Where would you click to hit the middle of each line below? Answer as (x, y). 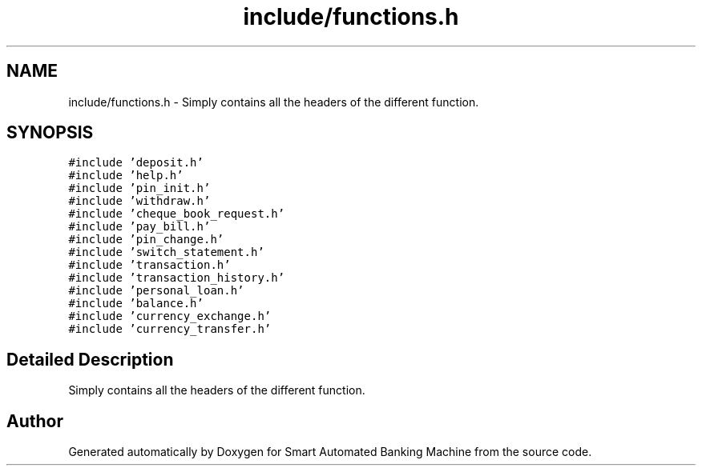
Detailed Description (90, 359)
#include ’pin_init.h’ (139, 188)
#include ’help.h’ (126, 176)
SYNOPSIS (50, 133)
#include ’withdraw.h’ (139, 201)
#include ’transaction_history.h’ (177, 278)
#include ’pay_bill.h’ (139, 227)
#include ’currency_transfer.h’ (170, 329)
